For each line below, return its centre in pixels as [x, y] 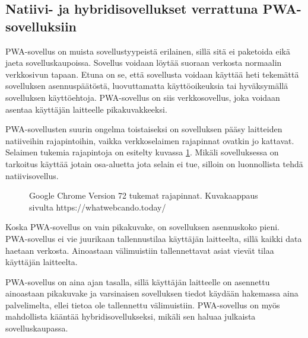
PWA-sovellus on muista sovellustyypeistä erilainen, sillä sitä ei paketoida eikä [148, 51]
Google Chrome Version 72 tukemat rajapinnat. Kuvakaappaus [144, 195]
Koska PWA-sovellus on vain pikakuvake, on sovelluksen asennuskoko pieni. [142, 227]
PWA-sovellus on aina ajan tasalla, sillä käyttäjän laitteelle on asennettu [138, 281]
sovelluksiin [41, 26]
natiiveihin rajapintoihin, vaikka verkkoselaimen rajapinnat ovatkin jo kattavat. [150, 140]
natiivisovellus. [32, 175]
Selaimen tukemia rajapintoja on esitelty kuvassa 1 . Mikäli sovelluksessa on [142, 152]
